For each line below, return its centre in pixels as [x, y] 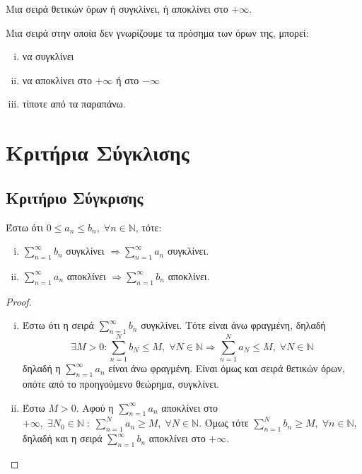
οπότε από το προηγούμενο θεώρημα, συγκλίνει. [121, 384]
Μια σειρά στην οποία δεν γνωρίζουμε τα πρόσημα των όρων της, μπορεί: [157, 32]
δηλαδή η [41, 368]
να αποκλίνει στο [57, 80]
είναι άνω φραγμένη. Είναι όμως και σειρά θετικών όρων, [227, 368]
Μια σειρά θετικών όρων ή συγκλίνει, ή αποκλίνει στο [117, 8]
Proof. [19, 301]
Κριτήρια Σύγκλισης [98, 152]
